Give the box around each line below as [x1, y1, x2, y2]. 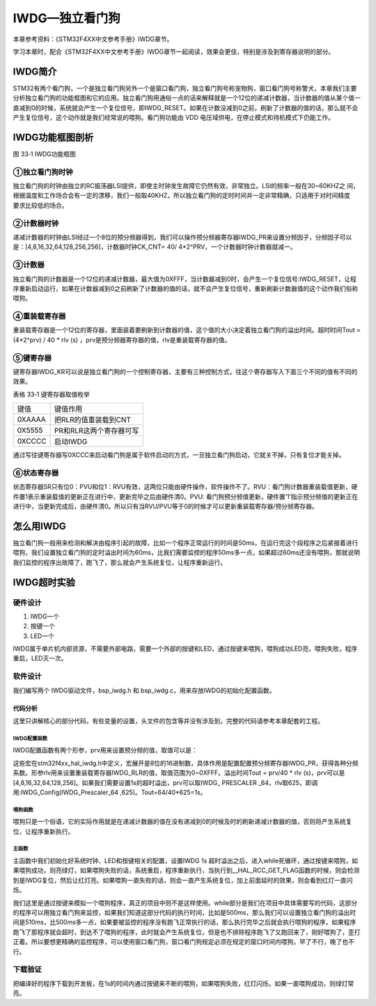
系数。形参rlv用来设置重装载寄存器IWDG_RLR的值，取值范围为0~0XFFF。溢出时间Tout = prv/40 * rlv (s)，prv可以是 [13, 768, 345, 777]
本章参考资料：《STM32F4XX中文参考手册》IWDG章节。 [13, 35, 173, 43]
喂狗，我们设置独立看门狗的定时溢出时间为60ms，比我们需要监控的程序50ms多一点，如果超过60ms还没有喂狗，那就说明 [13, 548, 361, 557]
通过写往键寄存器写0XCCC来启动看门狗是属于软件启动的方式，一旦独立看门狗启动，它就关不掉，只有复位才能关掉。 [13, 451, 345, 459]
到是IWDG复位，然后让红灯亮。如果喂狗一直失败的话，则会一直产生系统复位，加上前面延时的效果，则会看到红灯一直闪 [13, 876, 353, 884]
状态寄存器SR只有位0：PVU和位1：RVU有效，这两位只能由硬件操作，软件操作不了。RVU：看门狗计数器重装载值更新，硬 [13, 483, 358, 491]
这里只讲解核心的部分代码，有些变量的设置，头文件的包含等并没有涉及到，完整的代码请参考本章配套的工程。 [13, 717, 324, 725]
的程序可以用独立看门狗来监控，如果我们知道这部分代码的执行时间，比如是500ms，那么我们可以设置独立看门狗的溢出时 [13, 908, 357, 917]
